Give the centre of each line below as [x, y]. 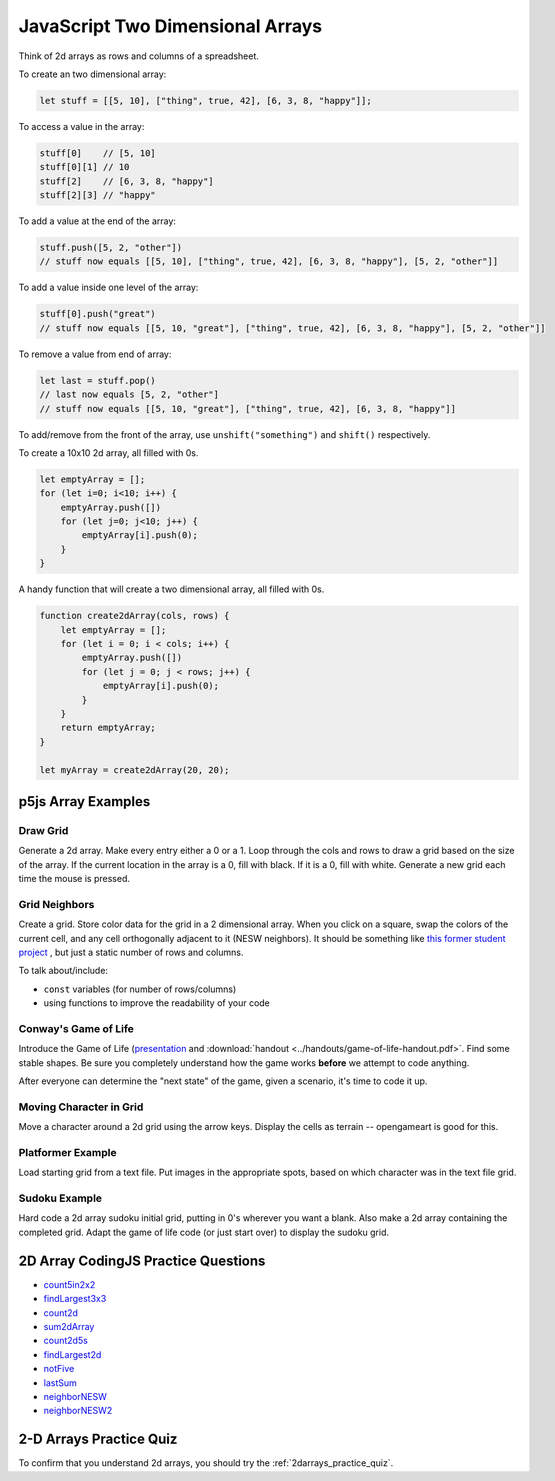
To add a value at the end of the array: [97, 221]
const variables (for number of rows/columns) [140, 989]
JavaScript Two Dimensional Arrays [170, 26]
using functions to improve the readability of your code [156, 1003]
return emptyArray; [108, 728]
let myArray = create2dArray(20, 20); [134, 769]
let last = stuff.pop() [98, 380]
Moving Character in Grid [81, 1107]
